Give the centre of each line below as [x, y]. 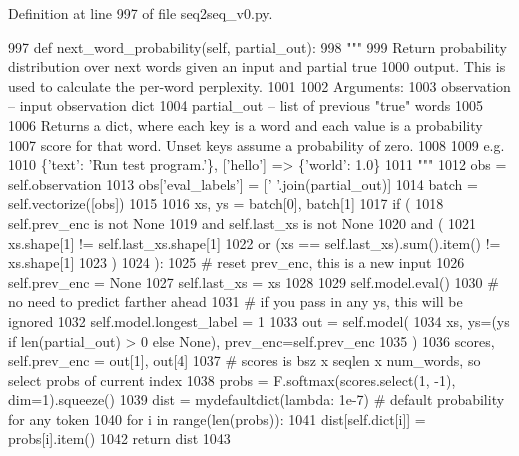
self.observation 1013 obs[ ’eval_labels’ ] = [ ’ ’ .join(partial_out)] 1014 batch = [243, 183]
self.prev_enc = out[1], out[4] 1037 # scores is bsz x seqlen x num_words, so [244, 360]
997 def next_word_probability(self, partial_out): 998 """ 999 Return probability [257, 46]
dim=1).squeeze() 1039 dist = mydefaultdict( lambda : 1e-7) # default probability [256, 399]
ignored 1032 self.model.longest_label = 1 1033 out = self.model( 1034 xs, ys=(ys [259, 320]
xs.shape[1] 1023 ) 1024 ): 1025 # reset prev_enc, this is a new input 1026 [236, 262]
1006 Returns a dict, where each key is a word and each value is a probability [245, 124]
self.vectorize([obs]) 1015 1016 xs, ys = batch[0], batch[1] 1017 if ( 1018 [226, 203]
